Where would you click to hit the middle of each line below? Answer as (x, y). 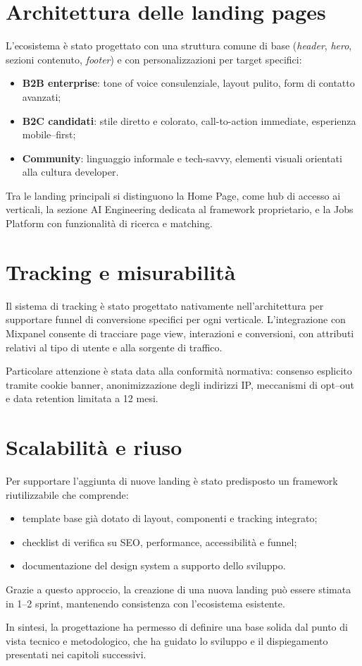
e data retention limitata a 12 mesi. (82, 398)
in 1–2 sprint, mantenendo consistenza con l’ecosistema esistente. (145, 603)
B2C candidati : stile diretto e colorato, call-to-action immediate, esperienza (189, 120)
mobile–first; (49, 134)
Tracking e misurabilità (121, 271)
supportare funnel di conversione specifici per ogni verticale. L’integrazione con (176, 319)
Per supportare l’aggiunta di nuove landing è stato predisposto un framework (172, 481)
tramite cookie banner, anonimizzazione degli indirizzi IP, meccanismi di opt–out (180, 384)
